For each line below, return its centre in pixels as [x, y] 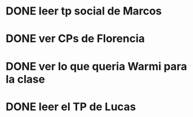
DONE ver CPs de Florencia [75, 39]
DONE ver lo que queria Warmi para [96, 66]
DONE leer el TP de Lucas [71, 106]
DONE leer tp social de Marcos [84, 11]
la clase [25, 79]
